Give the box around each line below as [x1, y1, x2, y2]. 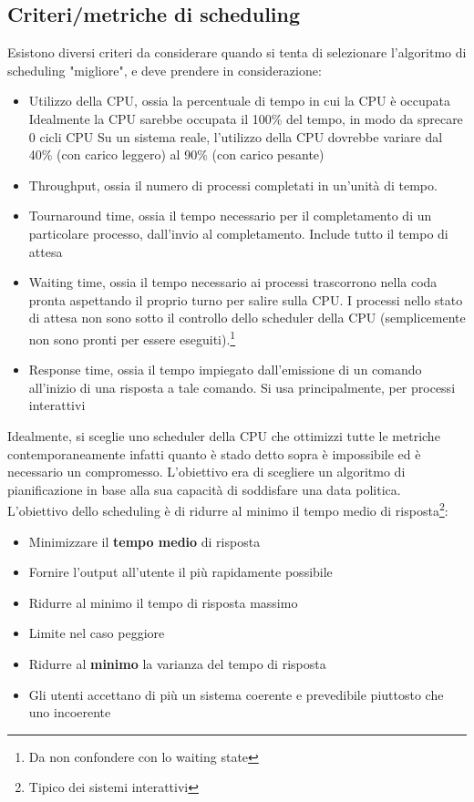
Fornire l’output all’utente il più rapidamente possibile [28, 562, 333, 581]
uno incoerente [28, 703, 111, 722]
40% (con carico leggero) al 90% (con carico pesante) [28, 145, 325, 164]
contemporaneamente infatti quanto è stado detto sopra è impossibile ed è [7, 444, 421, 463]
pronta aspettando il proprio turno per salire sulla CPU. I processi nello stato [28, 290, 463, 309]
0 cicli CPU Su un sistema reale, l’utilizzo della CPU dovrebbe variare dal [28, 127, 443, 146]
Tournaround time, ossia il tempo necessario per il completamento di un [28, 206, 432, 225]
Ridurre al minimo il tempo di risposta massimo [28, 592, 298, 612]
